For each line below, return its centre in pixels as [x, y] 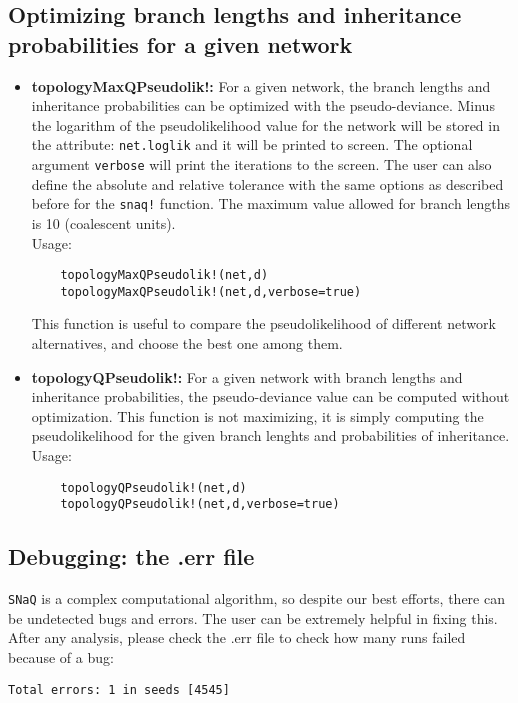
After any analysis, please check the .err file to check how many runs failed [237, 637]
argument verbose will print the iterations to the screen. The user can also [261, 164]
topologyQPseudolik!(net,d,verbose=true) [200, 504]
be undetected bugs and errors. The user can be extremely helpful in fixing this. [253, 617]
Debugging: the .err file [131, 556]
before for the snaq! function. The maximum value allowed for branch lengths [271, 203]
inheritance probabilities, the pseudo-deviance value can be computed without [270, 396]
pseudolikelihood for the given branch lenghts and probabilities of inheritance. [270, 435]
